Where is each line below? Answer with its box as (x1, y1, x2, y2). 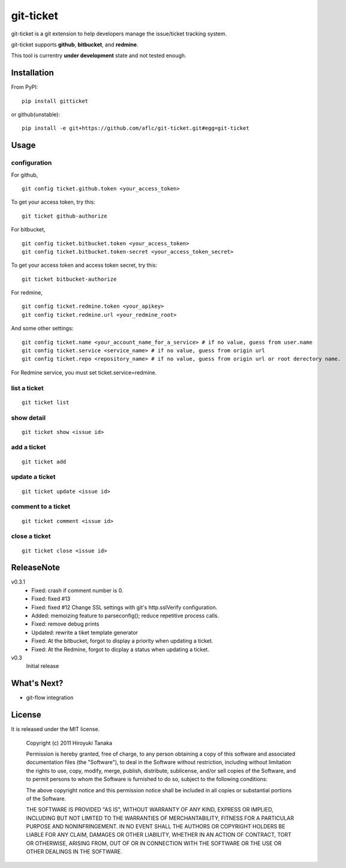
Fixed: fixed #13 (31, 595, 71, 602)
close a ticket (11, 532, 51, 540)
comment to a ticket (11, 503, 71, 511)
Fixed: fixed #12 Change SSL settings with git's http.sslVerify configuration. (31, 604, 218, 611)
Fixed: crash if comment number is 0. (31, 587, 124, 594)
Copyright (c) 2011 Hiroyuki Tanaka (26, 739, 113, 747)
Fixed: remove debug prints (31, 620, 100, 628)
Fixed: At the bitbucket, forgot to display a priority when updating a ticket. (31, 637, 213, 644)
